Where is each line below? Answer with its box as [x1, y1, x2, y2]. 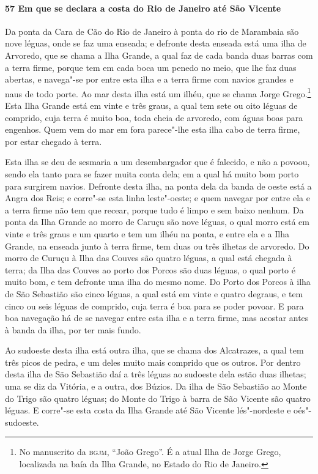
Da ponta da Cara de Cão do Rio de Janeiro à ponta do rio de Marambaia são [5, 24, 299, 37]
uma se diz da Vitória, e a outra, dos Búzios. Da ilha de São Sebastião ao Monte [5, 380, 307, 393]
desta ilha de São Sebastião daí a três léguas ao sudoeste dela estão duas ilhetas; [5, 368, 306, 380]
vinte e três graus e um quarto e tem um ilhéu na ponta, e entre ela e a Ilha [5, 227, 289, 240]
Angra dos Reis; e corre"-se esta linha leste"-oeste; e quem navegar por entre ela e [5, 191, 310, 204]
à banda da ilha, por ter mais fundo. [5, 323, 141, 336]
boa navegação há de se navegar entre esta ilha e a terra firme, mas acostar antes [5, 311, 309, 324]
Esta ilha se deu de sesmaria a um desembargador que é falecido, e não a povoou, [5, 155, 310, 168]
